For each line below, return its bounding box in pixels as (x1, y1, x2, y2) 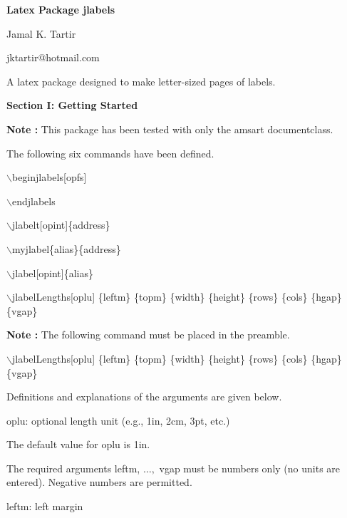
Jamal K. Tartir (6, 26, 76, 41)
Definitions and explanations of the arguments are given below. (6, 389, 282, 404)
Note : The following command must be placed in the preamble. (6, 327, 290, 342)
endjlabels (11, 193, 56, 208)
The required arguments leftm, (6, 460, 140, 475)
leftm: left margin (6, 499, 83, 514)
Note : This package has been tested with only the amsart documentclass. (6, 121, 333, 136)
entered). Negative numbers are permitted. (6, 475, 192, 489)
